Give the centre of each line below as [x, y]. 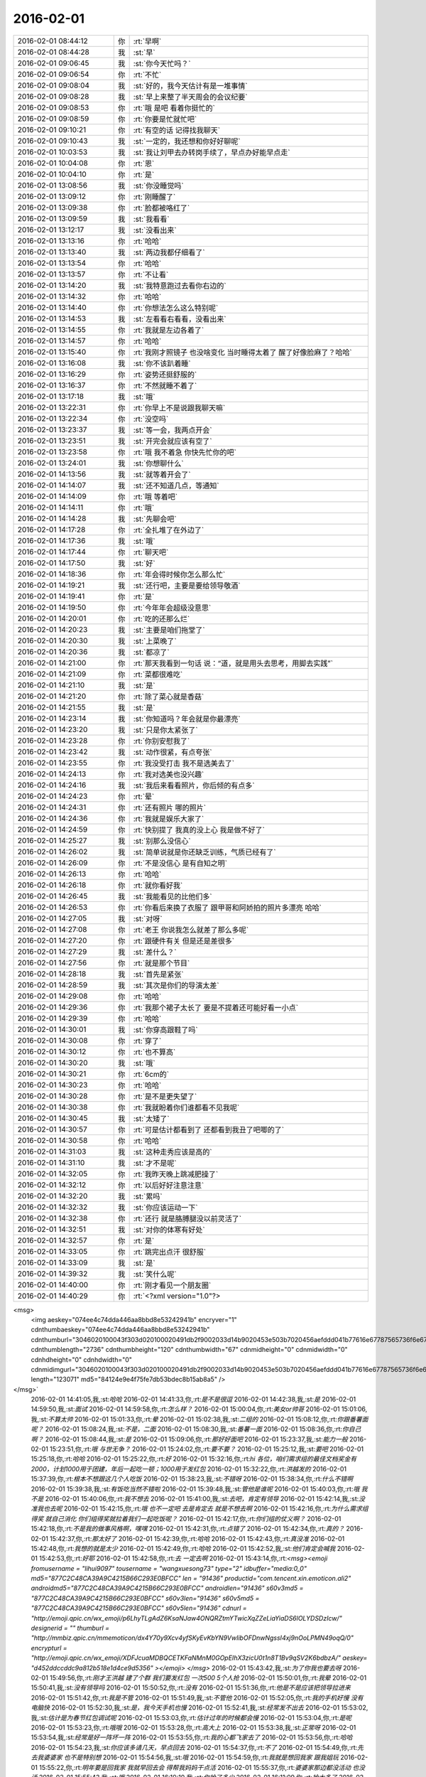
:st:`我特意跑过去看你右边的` [180, 286]
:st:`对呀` [148, 918]
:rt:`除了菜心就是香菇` [169, 697]
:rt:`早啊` [147, 41]
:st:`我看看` [151, 219]
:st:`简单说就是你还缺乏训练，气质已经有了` [204, 852]
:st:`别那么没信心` [162, 841]
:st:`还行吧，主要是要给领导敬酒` [187, 585]
